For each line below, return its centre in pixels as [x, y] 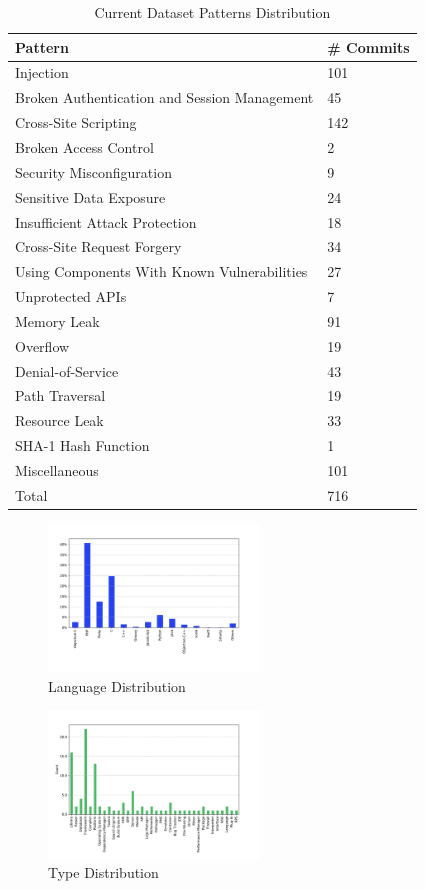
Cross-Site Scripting [76, 122]
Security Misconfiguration [93, 171]
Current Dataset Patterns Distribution [212, 12]
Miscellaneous [57, 469]
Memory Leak [57, 320]
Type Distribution [103, 872]
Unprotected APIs [71, 296]
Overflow [42, 345]
